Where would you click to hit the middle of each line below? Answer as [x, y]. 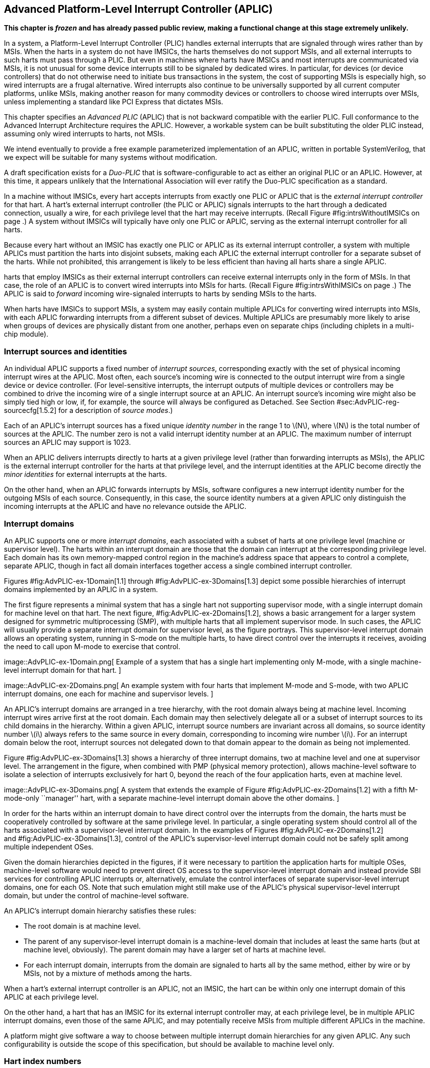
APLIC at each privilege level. [51, 997]
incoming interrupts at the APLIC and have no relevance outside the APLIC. [125, 506]
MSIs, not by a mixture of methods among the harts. [108, 973]
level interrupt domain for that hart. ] [63, 670]
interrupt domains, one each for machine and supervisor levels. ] [109, 693]
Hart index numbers [43, 1061]
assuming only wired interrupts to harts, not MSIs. [85, 134]
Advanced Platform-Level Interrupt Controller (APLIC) [138, 9]
